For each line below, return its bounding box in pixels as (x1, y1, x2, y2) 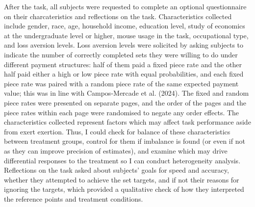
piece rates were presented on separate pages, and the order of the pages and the (4, 97, 247, 107)
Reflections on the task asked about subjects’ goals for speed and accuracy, (4, 165, 229, 175)
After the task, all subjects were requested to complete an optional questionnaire (4, 1, 247, 11)
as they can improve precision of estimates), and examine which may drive (4, 145, 228, 155)
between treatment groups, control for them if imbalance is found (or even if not (4, 136, 245, 146)
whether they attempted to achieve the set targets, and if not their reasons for (4, 174, 239, 184)
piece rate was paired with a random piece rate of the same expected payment (4, 78, 239, 88)
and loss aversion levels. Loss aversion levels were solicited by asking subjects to (4, 40, 244, 50)
